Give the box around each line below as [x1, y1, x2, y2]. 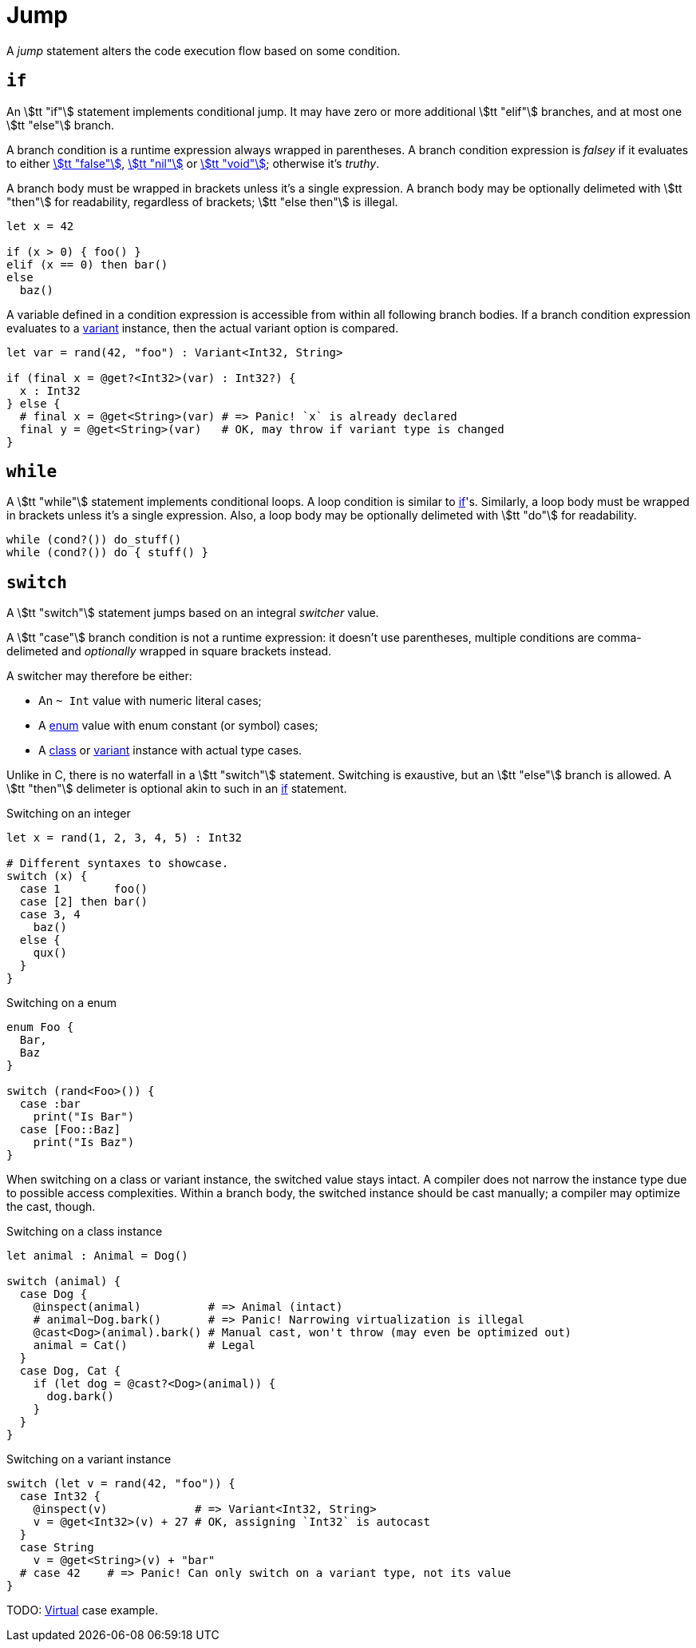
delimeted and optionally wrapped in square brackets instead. [6, 644, 332, 659]
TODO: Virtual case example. [6, 1603, 158, 1618]
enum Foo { [6, 1021, 74, 1034]
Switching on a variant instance [6, 1452, 172, 1467]
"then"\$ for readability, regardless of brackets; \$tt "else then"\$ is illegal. [6, 194, 398, 209]
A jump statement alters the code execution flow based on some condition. [6, 43, 401, 58]
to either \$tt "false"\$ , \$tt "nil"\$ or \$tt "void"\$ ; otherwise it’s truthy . [6, 156, 380, 170]
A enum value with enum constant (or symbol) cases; [38, 719, 318, 733]
